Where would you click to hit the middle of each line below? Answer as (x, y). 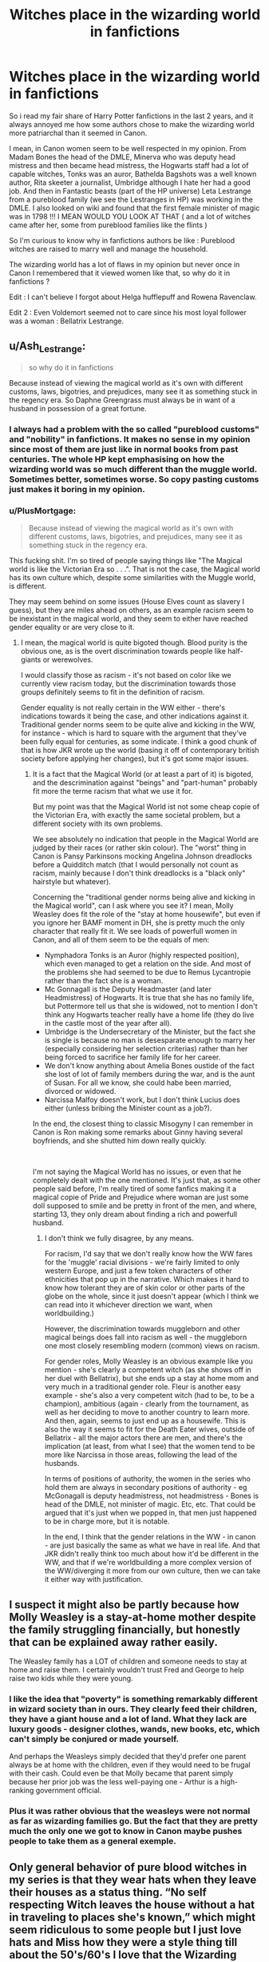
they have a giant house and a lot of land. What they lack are (128, 1719)
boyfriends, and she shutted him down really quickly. (119, 1141)
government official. (69, 1791)
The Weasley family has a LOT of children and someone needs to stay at (128, 1661)
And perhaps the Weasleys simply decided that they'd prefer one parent (128, 1756)
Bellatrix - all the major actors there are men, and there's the (143, 1438)
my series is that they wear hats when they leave (133, 1879)
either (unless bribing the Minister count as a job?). (128, 1108)
